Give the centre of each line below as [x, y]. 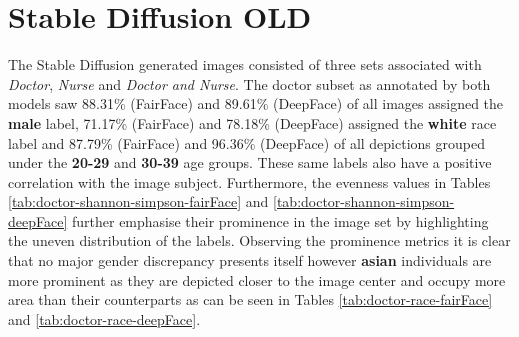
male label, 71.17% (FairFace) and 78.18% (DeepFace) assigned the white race [252, 122]
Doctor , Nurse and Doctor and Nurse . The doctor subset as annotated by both [249, 83]
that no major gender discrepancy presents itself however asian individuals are [250, 260]
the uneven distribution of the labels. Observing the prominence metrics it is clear [259, 240]
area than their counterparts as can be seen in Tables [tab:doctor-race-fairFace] [250, 299]
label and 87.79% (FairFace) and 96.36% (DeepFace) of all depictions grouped [246, 142]
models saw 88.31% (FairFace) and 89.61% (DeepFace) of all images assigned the [256, 103]
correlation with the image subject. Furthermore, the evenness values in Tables [249, 181]
